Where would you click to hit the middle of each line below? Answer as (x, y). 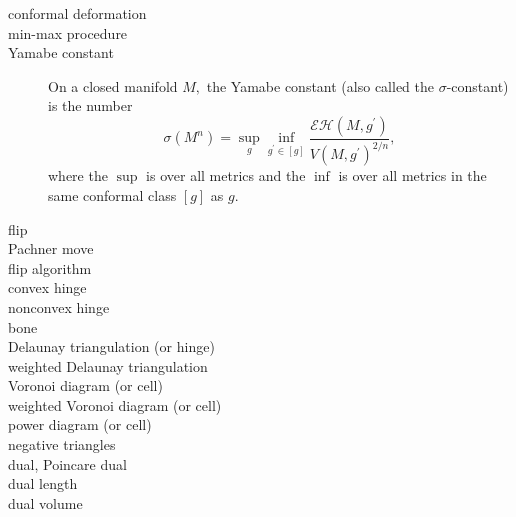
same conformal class (112, 194)
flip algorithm (50, 267)
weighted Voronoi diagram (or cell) (115, 404)
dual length (43, 483)
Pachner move (51, 248)
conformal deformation (77, 13)
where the (78, 175)
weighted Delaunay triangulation (108, 365)
